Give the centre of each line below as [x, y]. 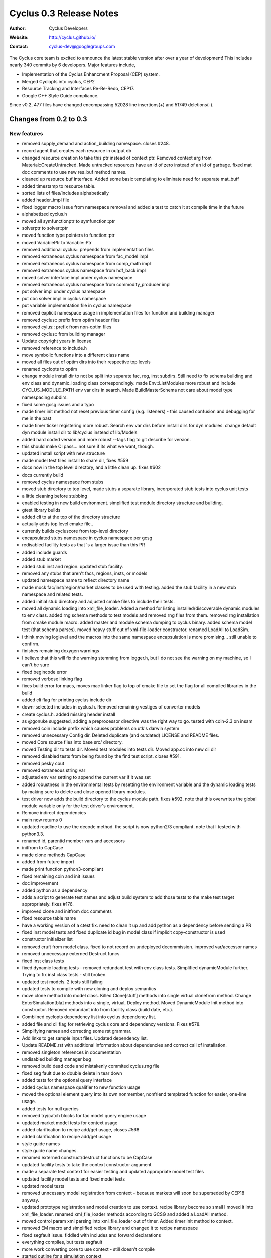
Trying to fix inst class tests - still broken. [64, 975]
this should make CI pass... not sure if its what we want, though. [88, 447]
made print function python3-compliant [62, 869]
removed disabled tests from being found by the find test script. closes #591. [101, 756]
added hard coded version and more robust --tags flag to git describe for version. [106, 439]
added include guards [44, 552]
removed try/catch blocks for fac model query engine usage [84, 1116]
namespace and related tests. [52, 594]
